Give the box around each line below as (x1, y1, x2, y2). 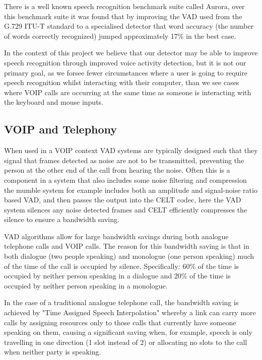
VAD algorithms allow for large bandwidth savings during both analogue (4, 231, 229, 241)
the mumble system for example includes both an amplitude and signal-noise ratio (4, 184, 257, 195)
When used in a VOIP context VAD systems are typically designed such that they (4, 145, 258, 156)
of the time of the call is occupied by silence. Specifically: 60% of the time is (4, 260, 239, 271)
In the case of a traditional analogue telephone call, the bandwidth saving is (4, 297, 239, 308)
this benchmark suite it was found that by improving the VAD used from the (4, 11, 242, 21)
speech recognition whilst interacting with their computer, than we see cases (4, 77, 239, 88)
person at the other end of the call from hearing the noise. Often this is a (4, 165, 230, 175)
